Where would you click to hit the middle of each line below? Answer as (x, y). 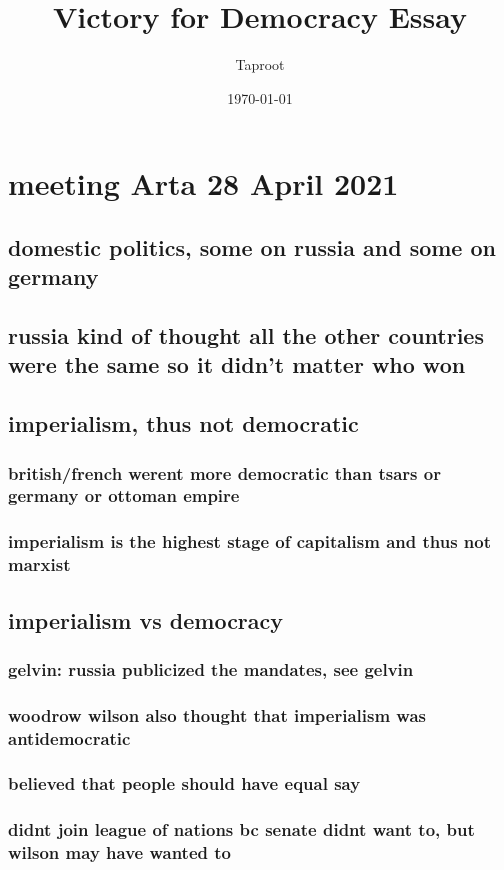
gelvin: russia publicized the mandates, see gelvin (211, 668)
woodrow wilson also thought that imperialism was (217, 714)
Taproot (260, 64)
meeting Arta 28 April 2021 (203, 183)
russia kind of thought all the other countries (246, 335)
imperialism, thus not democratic (183, 423)
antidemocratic (69, 737)
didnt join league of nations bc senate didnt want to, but (241, 829)
